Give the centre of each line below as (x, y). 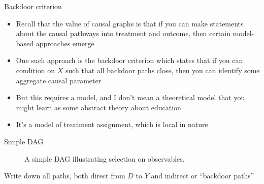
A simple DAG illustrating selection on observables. (105, 158)
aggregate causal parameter (59, 80)
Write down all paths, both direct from (65, 176)
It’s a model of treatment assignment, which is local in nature (112, 124)
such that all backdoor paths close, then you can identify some (162, 70)
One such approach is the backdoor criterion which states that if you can (129, 60)
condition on (36, 70)
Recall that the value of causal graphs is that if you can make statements (130, 23)
